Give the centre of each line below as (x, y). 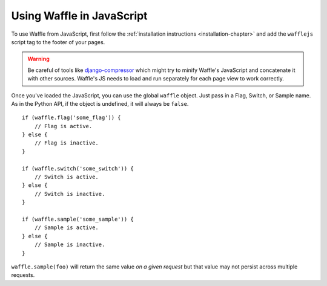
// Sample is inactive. (70, 245)
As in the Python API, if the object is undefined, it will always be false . (100, 103)
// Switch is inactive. (70, 194)
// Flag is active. (63, 126)
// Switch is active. (67, 177)
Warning (38, 59)
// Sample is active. (67, 228)
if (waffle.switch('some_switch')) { (78, 168)
